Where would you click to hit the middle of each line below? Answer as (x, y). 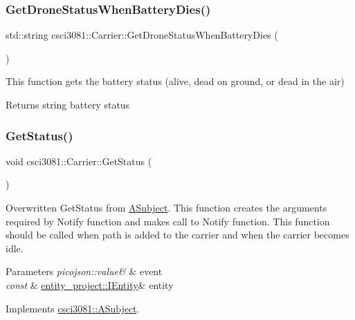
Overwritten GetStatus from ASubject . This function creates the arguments (166, 207)
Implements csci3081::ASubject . (73, 308)
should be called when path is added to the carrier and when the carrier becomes (177, 235)
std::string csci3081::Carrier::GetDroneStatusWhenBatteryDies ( (142, 35)
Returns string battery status (68, 104)
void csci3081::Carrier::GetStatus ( (79, 161)
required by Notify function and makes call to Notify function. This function (168, 221)
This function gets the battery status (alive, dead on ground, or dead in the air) (175, 81)
